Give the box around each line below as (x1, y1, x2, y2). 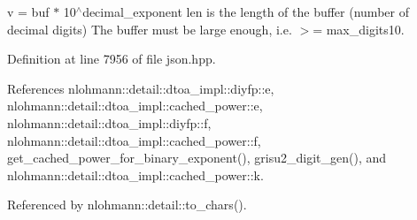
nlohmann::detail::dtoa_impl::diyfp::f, (7, 113, 212, 132)
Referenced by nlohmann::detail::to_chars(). (7, 195, 247, 214)
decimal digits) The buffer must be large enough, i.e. (7, 19, 292, 38)
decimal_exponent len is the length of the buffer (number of (82, 3, 409, 20)
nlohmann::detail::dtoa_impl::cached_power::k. (7, 165, 264, 184)
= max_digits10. (313, 19, 405, 38)
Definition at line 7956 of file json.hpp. (7, 49, 216, 68)
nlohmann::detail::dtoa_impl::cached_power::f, (7, 131, 261, 149)
